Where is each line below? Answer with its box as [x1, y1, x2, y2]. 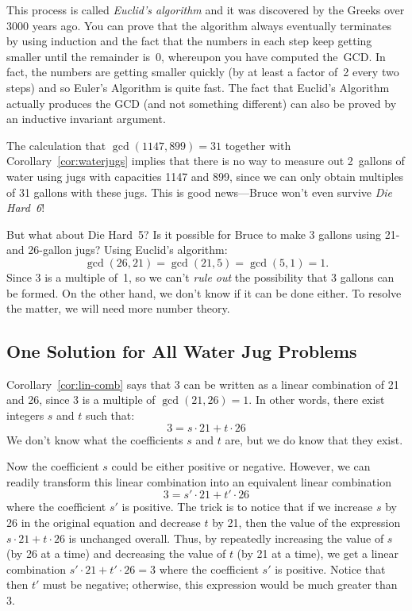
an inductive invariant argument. [6, 110, 166, 127]
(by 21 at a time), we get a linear [237, 545, 399, 562]
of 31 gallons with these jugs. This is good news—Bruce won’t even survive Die [6, 183, 393, 200]
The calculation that [6, 136, 106, 153]
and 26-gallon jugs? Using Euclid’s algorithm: [6, 241, 228, 258]
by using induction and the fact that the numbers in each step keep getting [6, 33, 372, 49]
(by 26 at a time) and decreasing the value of [6, 545, 226, 562]
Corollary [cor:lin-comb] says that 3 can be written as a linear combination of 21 [6, 375, 399, 392]
